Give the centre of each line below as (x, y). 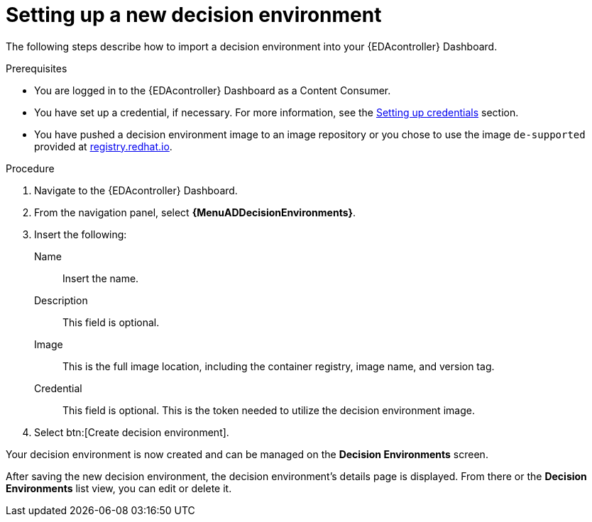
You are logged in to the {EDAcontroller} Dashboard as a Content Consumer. (213, 90)
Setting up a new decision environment (194, 15)
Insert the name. (101, 278)
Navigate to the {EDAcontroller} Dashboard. (136, 190)
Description (61, 300)
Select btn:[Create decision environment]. (132, 432)
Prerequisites (37, 68)
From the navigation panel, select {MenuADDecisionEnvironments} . (195, 212)
